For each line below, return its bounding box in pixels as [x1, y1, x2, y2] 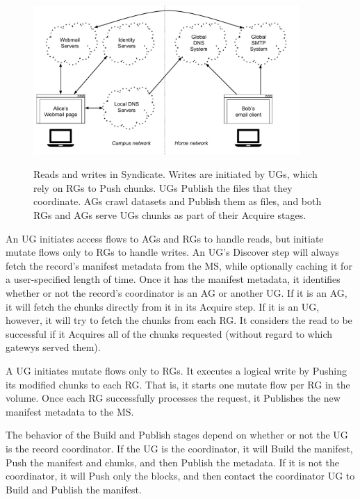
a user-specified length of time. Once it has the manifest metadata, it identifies [6, 272, 341, 286]
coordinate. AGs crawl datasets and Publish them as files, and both [33, 194, 322, 208]
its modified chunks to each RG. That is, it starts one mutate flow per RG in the [6, 377, 350, 391]
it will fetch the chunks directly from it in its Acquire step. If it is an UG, [6, 299, 320, 313]
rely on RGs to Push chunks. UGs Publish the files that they [33, 180, 293, 195]
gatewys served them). [6, 340, 101, 354]
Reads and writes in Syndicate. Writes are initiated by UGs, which [33, 167, 318, 181]
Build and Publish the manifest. [6, 482, 142, 496]
